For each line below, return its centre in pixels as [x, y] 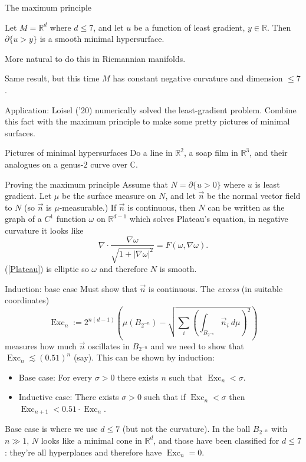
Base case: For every [55, 377]
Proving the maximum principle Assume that [86, 184]
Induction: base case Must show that [71, 288]
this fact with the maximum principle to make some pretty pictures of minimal [147, 121]
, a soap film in [211, 153]
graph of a [23, 219]
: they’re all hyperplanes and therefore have [83, 452]
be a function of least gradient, [189, 27]
